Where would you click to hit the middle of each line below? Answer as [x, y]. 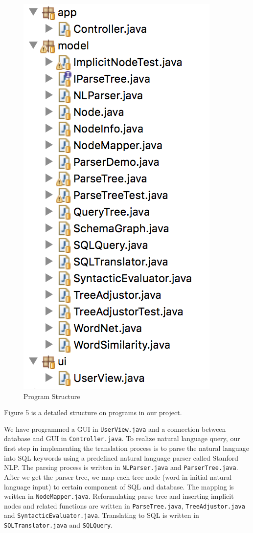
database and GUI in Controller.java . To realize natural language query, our [122, 438]
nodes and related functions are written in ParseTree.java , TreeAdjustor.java [125, 505]
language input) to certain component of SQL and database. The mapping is [119, 486]
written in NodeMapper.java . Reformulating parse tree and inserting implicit [119, 496]
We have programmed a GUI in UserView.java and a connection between [115, 429]
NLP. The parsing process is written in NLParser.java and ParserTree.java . [121, 467]
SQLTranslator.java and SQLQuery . [58, 525]
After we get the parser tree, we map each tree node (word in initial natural [118, 477]
